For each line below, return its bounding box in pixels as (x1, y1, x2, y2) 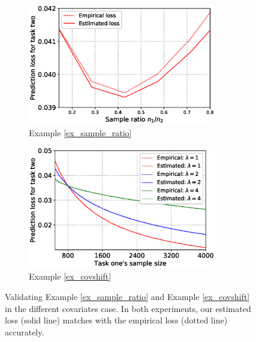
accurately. (5, 325, 44, 338)
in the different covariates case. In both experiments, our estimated (5, 302, 251, 314)
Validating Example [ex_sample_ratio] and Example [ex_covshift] (5, 290, 250, 302)
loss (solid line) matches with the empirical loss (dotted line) (5, 314, 228, 326)
